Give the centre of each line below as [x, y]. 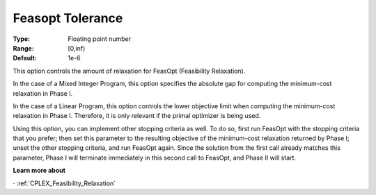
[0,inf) [77, 48]
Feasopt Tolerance [68, 18]
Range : [23, 48]
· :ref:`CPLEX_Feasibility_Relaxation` [64, 183]
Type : [22, 39]
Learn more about [39, 171]
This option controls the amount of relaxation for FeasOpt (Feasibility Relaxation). [129, 71]
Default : [25, 58]
